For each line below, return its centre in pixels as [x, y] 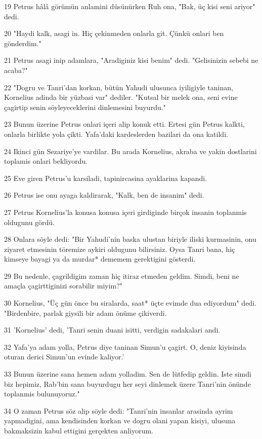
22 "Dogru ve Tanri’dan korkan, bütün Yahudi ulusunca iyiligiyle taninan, [119, 87]
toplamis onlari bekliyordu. [46, 161]
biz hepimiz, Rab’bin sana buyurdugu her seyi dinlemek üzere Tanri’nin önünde [127, 383]
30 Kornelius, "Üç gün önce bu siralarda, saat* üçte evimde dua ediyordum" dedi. [130, 303]
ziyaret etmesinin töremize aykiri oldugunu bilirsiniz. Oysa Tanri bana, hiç [120, 249]
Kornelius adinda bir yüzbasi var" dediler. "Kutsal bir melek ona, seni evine [121, 97]
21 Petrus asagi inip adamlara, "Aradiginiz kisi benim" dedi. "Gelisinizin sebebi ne [131, 60]
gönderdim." [23, 43]
